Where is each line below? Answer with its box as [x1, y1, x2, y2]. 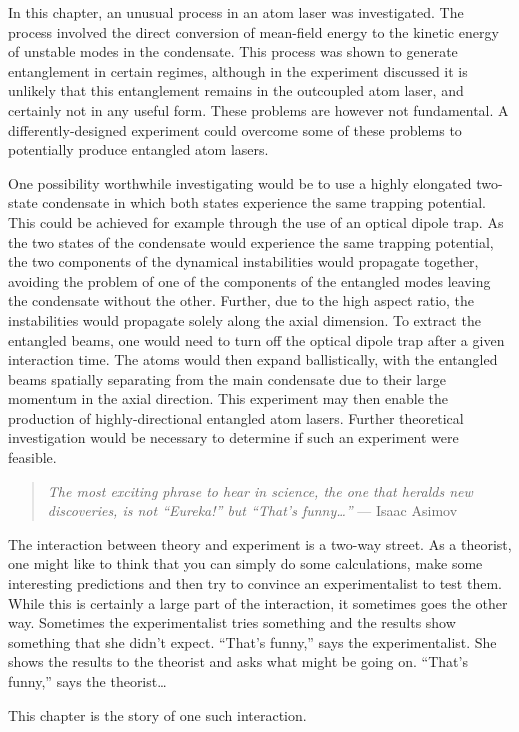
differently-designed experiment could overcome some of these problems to [8, 119, 462, 140]
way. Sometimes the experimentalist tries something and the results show [8, 612, 456, 633]
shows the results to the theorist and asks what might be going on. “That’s [8, 651, 468, 672]
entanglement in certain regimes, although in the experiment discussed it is [8, 60, 468, 81]
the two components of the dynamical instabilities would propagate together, [8, 251, 479, 272]
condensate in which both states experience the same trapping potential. [42, 192, 487, 213]
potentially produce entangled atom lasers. [8, 139, 269, 160]
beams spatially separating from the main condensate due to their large [8, 368, 446, 389]
